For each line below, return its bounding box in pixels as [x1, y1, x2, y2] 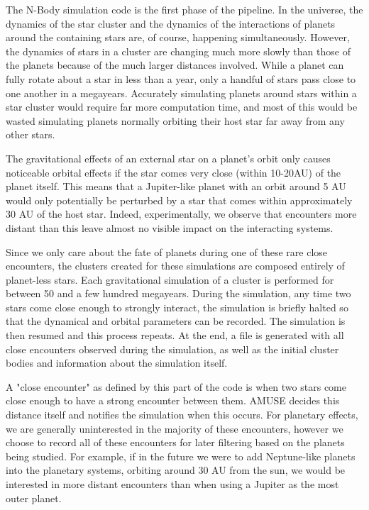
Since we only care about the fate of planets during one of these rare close [6, 244, 328, 259]
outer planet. [6, 490, 62, 505]
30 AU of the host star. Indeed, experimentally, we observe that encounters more [6, 206, 357, 221]
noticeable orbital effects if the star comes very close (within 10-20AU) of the [6, 165, 341, 179]
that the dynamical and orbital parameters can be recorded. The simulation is [6, 314, 346, 328]
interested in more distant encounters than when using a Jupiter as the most [6, 477, 339, 491]
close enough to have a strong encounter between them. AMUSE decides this [6, 393, 340, 408]
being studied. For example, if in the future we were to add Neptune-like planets [6, 448, 356, 463]
